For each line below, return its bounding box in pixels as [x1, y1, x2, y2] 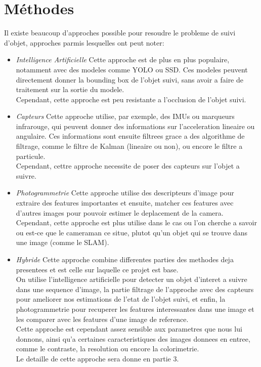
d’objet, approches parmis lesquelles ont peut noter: [4, 37, 164, 48]
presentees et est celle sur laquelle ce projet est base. [16, 264, 179, 274]
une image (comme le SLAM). [16, 237, 109, 248]
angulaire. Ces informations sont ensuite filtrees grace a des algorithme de [16, 131, 245, 141]
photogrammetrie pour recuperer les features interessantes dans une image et [16, 303, 254, 314]
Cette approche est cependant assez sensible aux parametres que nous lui [16, 323, 242, 334]
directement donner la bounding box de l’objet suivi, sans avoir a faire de [16, 74, 243, 85]
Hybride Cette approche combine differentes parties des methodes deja [16, 254, 234, 264]
